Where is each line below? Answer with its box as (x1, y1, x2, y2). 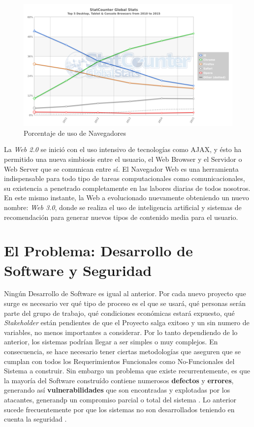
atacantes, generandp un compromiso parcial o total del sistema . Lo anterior (4, 395, 237, 405)
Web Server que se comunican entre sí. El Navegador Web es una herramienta (4, 163, 239, 174)
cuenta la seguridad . (4, 414, 67, 424)
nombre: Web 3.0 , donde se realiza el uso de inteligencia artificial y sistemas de (4, 202, 242, 212)
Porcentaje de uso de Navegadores (24, 127, 127, 138)
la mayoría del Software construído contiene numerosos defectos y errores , (4, 375, 234, 385)
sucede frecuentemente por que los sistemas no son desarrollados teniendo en (4, 404, 235, 414)
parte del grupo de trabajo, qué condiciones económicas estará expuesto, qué (4, 307, 235, 318)
